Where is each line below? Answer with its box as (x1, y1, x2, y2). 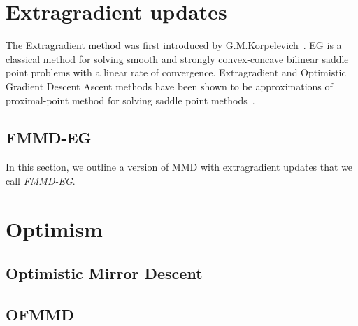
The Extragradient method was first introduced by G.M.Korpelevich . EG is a (6, 38, 342, 52)
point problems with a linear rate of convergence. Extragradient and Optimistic (6, 65, 346, 80)
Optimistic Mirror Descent (6, 262, 203, 284)
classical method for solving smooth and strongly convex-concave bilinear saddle (6, 51, 349, 66)
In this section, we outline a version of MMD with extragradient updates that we (6, 160, 353, 174)
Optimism (6, 214, 103, 243)
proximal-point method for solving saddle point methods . (6, 92, 255, 107)
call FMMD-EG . (6, 173, 76, 187)
